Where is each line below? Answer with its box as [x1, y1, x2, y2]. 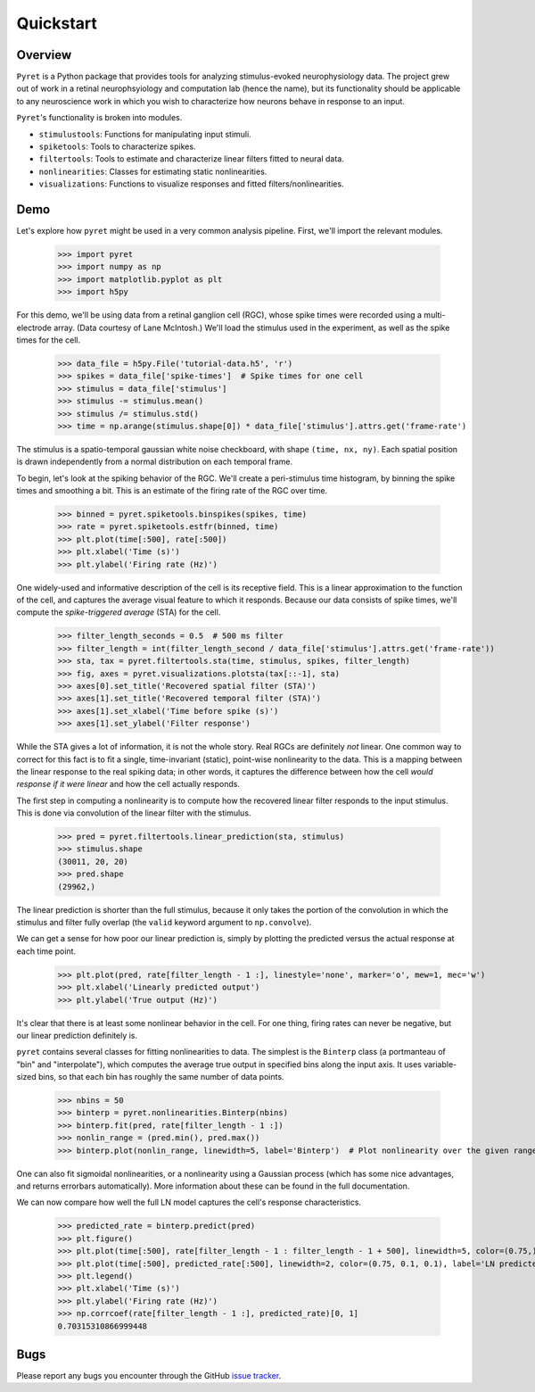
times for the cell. [16, 335, 81, 345]
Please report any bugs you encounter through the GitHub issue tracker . [16, 1371, 282, 1381]
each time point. [16, 946, 76, 957]
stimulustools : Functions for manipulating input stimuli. [38, 128, 251, 139]
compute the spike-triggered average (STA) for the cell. [16, 607, 221, 617]
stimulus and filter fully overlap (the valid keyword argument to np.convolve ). [16, 917, 312, 927]
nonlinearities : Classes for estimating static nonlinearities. [38, 166, 267, 177]
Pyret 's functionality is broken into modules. [16, 112, 183, 123]
